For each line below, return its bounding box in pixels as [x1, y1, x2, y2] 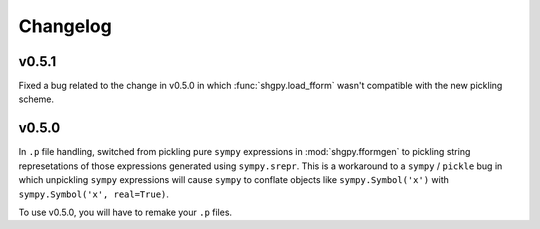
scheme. [18, 93, 55, 105]
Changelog [18, 15, 112, 37]
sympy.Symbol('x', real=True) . [18, 188, 170, 200]
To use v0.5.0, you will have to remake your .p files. [18, 206, 233, 218]
